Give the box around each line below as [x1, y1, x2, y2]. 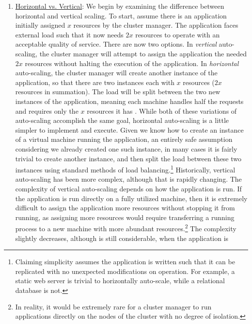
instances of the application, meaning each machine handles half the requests [15, 96, 244, 106]
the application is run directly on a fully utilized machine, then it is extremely [15, 193, 248, 203]
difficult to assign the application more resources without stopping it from [15, 203, 235, 213]
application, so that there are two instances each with [15, 77, 174, 87]
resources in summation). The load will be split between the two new [15, 86, 220, 97]
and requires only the [15, 105, 79, 116]
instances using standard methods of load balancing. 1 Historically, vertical [15, 163, 236, 174]
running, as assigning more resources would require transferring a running [15, 212, 235, 222]
